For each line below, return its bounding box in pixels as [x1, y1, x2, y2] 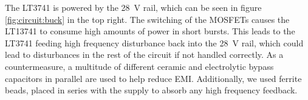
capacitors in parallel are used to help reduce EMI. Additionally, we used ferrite [5, 72, 302, 84]
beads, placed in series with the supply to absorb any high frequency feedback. [5, 84, 298, 96]
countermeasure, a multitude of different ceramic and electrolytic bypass [5, 60, 274, 72]
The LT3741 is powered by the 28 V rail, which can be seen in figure [5, 1, 262, 13]
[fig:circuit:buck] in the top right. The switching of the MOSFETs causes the [5, 13, 290, 25]
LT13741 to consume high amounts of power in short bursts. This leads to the [5, 25, 295, 37]
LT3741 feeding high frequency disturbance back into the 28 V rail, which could [5, 36, 304, 49]
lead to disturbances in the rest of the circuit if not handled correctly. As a [5, 48, 284, 61]
